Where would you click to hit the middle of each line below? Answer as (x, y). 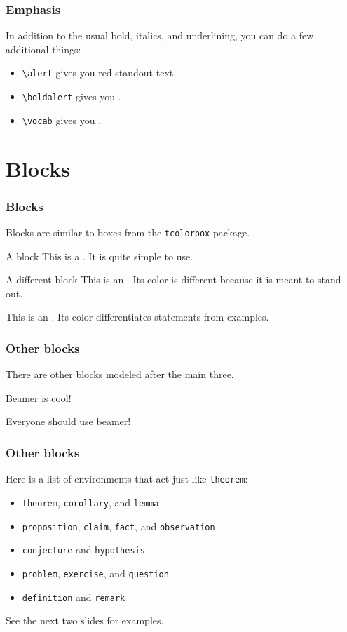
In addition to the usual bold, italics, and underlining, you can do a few (160, 35)
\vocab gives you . (62, 120)
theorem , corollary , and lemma (90, 502)
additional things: (43, 49)
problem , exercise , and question (95, 573)
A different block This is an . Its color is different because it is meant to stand (173, 280)
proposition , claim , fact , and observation (118, 526)
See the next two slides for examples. (85, 620)
